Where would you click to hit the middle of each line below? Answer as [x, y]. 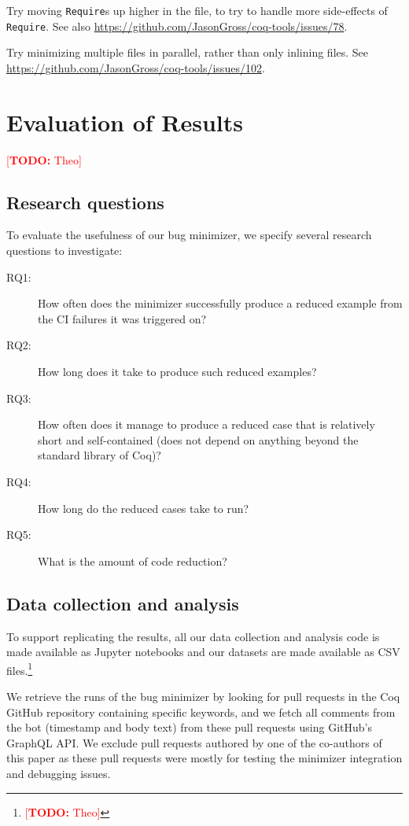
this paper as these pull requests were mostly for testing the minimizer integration [204, 758]
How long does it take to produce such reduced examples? [177, 371]
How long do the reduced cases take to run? [144, 508]
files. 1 [20, 669]
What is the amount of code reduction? [133, 560]
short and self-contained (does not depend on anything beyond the [198, 439]
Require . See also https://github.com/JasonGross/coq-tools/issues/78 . [177, 26]
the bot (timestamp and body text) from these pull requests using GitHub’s [189, 727]
